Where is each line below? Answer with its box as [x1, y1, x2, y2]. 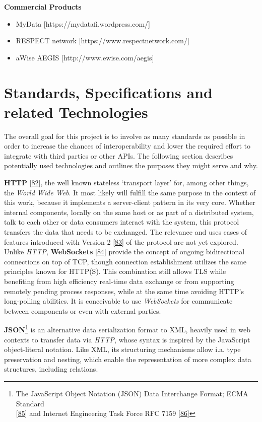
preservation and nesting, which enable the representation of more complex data [4, 354, 251, 364]
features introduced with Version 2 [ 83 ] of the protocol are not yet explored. [4, 236, 238, 247]
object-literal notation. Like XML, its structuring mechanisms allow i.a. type [4, 344, 241, 355]
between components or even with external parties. [4, 305, 161, 316]
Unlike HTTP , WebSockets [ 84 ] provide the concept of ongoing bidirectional [4, 246, 245, 257]
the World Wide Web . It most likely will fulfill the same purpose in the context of [4, 187, 256, 197]
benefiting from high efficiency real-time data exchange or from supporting [4, 276, 234, 286]
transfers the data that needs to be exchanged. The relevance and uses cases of [4, 227, 247, 237]
